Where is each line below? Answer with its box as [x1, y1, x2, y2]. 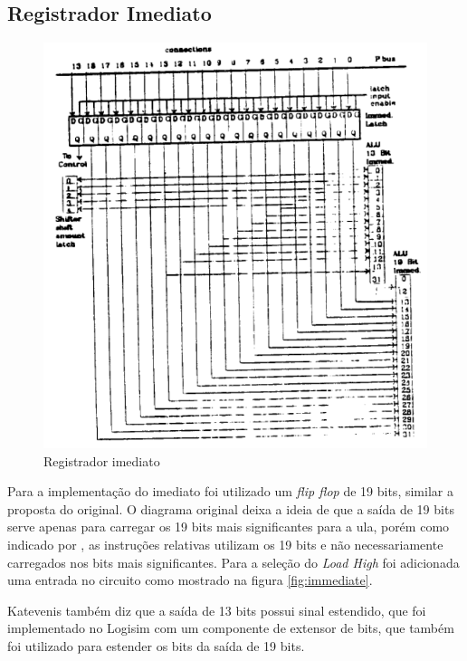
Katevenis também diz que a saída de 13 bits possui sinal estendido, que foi [7, 600, 426, 619]
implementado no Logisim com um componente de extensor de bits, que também [7, 618, 454, 637]
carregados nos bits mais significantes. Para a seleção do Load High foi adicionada [7, 552, 460, 571]
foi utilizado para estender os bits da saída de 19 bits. [7, 637, 305, 656]
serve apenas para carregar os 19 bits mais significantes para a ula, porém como [7, 517, 450, 536]
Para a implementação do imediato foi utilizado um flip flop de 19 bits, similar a [7, 482, 453, 501]
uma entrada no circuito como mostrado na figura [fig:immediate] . [7, 570, 373, 589]
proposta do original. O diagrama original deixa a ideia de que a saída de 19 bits [7, 499, 454, 518]
